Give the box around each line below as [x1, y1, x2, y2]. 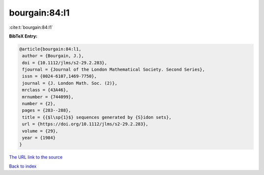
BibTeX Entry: [9, 33, 38, 39]
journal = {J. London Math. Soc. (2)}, [22, 80, 117, 86]
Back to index [9, 163, 37, 169]
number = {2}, [22, 101, 56, 107]
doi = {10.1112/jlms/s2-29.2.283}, [22, 60, 108, 65]
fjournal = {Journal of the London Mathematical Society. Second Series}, [22, 67, 205, 73]
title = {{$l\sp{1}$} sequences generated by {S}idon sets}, [22, 115, 172, 120]
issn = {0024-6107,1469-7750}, [22, 74, 97, 79]
